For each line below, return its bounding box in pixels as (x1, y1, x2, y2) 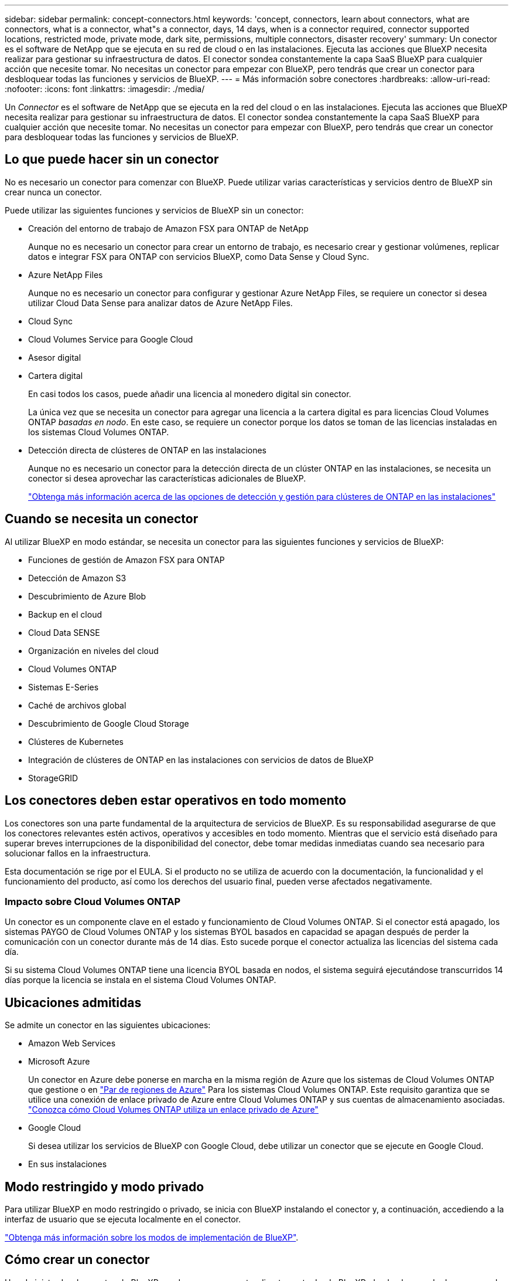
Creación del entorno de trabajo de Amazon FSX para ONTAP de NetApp (28, 223, 309, 233)
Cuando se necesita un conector (5, 511, 199, 527)
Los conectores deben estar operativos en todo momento (5, 793, 347, 808)
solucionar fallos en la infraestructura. (5, 848, 151, 858)
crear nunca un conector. (5, 187, 102, 197)
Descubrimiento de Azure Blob (28, 591, 146, 601)
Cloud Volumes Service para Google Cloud (28, 334, 193, 344)
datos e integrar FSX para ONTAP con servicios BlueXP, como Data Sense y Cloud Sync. (28, 251, 370, 262)
